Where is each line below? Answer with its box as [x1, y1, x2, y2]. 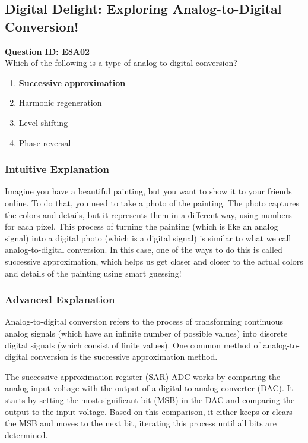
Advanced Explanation [5, 292, 115, 307]
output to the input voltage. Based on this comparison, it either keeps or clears [5, 405, 293, 417]
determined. [5, 428, 48, 441]
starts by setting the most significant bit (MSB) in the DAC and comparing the [5, 393, 295, 406]
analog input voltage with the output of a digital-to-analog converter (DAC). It [5, 382, 294, 394]
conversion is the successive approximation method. [30, 350, 218, 363]
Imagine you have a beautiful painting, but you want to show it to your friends [5, 185, 292, 197]
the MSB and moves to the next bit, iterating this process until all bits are [5, 417, 277, 429]
